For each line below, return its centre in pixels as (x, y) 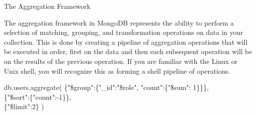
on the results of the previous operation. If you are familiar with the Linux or (121, 61)
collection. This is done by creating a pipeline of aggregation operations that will (126, 42)
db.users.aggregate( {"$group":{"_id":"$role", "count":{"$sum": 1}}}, (107, 87)
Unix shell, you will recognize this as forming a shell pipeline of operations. (117, 71)
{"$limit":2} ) (24, 106)
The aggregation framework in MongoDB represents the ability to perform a (119, 22)
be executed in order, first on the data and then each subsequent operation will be (128, 51)
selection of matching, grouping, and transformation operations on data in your (124, 32)
